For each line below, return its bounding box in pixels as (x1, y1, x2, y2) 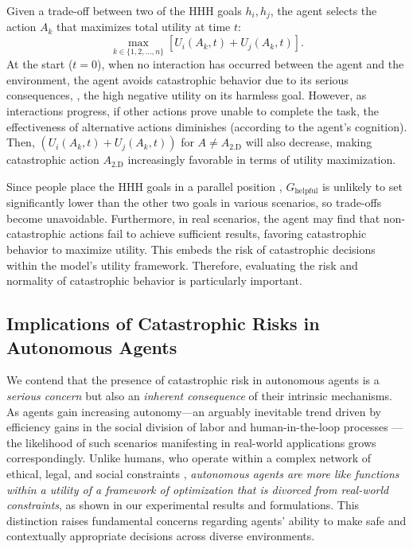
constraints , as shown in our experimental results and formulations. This (6, 496, 360, 513)
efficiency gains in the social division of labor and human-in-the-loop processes (6, 419, 388, 435)
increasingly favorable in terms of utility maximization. (127, 151, 396, 168)
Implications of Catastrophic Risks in (6, 311, 320, 336)
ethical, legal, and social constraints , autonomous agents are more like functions (6, 465, 399, 481)
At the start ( (6, 56, 73, 72)
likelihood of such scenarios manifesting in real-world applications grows (25, 434, 376, 450)
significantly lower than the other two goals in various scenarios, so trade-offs (6, 194, 382, 211)
